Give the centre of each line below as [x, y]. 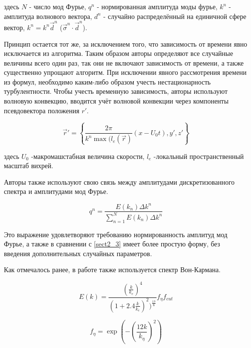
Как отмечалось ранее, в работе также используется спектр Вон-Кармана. [112, 270]
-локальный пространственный [199, 156]
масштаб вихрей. [29, 165]
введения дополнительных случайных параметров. [78, 253]
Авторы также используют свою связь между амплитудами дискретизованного [119, 182]
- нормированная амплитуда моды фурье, [157, 6]
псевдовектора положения [42, 110]
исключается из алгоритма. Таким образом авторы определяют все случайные [118, 53]
